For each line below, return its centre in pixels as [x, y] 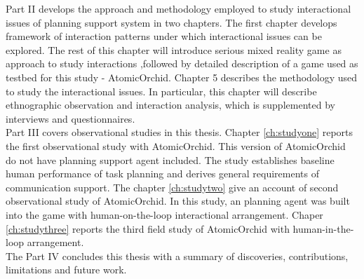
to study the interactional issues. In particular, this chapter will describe [161, 91]
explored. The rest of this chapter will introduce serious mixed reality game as [174, 49]
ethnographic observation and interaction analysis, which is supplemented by [170, 105]
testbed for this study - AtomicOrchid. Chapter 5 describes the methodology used [182, 77]
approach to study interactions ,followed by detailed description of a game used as [182, 63]
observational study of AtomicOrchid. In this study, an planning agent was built [178, 201]
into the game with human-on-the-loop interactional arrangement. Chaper [164, 214]
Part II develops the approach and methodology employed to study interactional [178, 8]
